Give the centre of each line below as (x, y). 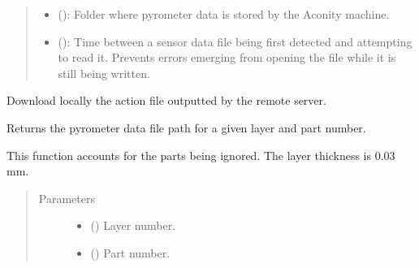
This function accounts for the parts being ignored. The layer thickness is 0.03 (201, 155)
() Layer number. (133, 225)
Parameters (67, 198)
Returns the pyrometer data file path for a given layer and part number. (186, 127)
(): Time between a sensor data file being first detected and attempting (235, 41)
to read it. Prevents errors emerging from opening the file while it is (227, 57)
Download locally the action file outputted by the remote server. (166, 100)
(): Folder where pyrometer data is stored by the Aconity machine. (224, 14)
